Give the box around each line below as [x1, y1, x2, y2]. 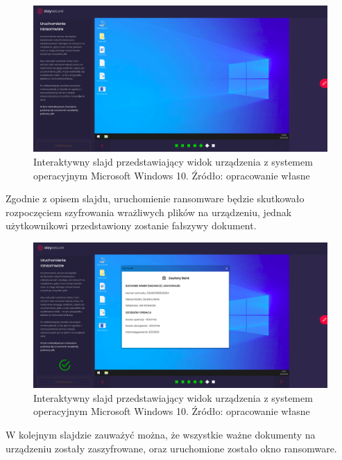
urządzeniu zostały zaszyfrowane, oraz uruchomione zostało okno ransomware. [6, 441, 337, 455]
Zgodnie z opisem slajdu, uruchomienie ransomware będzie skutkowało [6, 191, 305, 206]
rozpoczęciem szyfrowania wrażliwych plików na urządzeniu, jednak [6, 204, 292, 219]
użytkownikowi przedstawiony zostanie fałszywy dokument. [6, 218, 257, 233]
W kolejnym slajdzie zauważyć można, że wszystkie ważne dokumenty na [6, 427, 316, 442]
